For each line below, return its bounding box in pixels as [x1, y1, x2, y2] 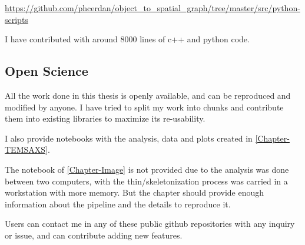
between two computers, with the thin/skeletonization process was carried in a [5, 174, 288, 187]
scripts [5, 13, 28, 25]
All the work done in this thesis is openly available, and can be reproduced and [5, 89, 291, 101]
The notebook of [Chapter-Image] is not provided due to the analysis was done [5, 163, 289, 175]
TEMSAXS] [5, 143, 48, 156]
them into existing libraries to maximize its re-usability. [5, 112, 205, 125]
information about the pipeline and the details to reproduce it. [5, 197, 231, 210]
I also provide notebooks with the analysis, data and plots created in [5, 132, 253, 144]
